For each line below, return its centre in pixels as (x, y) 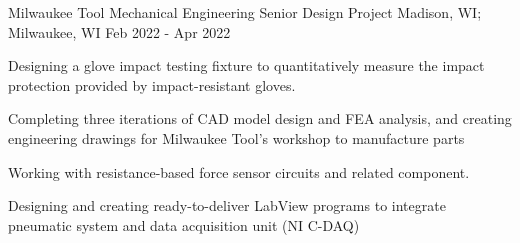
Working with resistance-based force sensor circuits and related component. (239, 171)
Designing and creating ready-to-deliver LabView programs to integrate (227, 205)
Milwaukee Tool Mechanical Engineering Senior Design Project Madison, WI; (245, 12)
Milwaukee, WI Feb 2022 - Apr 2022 (119, 31)
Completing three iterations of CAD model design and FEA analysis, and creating (260, 118)
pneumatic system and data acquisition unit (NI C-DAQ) (184, 224)
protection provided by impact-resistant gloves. (152, 84)
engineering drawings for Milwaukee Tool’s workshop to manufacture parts (236, 137)
